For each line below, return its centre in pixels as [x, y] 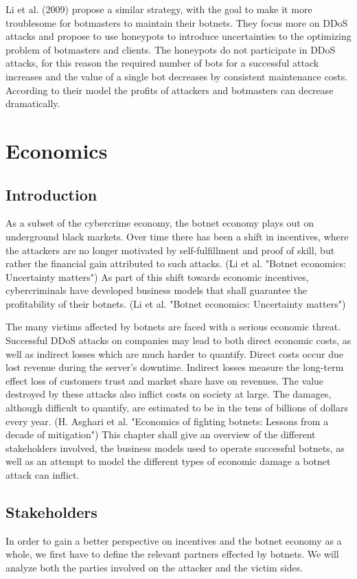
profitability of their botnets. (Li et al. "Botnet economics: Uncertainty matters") [176, 303]
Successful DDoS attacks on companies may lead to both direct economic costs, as [178, 340]
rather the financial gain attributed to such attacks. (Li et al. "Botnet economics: [176, 263]
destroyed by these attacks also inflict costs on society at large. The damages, [169, 394]
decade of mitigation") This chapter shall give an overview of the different [161, 434]
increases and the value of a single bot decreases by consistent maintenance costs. [177, 76]
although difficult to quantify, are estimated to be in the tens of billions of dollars [177, 408]
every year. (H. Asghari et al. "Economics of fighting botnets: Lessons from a [167, 421]
